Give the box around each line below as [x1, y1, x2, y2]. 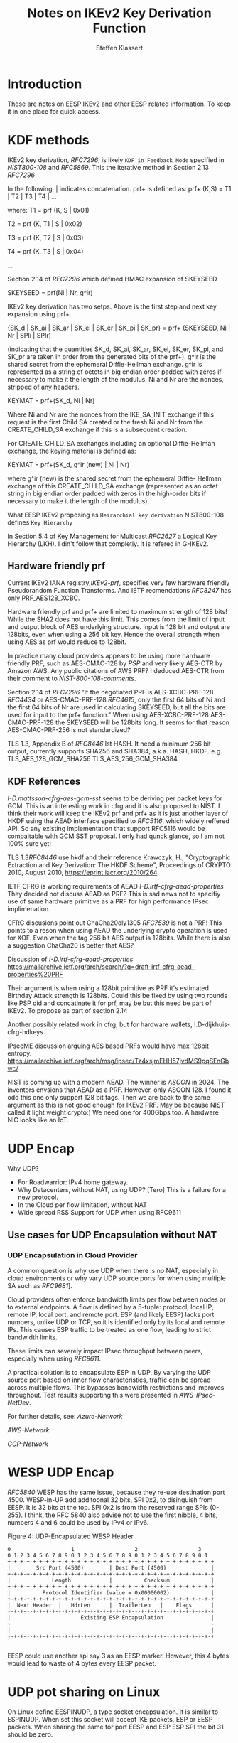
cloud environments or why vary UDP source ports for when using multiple [7, 1274, 226, 1282]
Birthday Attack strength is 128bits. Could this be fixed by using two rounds [7, 992, 228, 1000]
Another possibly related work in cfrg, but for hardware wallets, [7, 1020, 193, 1029]
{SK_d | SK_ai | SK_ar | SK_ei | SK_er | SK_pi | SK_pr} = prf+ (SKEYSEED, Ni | [7, 323, 231, 332]
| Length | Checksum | [7, 1577, 215, 1584]
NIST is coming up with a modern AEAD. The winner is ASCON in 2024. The [7, 1078, 229, 1087]
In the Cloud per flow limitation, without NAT [17, 1201, 148, 1209]
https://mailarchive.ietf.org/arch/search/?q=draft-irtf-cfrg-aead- [7, 962, 195, 971]
